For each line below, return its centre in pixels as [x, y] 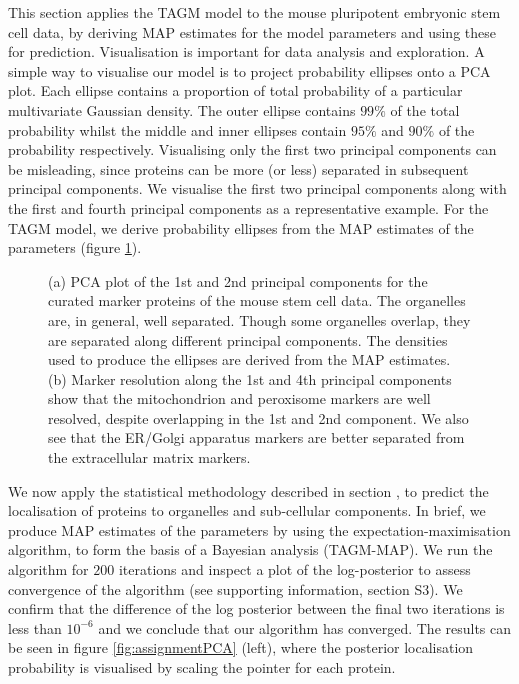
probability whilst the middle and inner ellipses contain [177, 129]
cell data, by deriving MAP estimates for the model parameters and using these [252, 31]
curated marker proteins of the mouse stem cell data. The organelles [257, 300]
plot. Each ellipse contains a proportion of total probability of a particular [235, 90]
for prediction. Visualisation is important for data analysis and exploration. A [246, 51]
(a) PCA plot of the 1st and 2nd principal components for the [238, 280]
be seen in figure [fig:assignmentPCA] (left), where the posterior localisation [241, 647]
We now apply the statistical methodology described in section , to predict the [248, 490]
